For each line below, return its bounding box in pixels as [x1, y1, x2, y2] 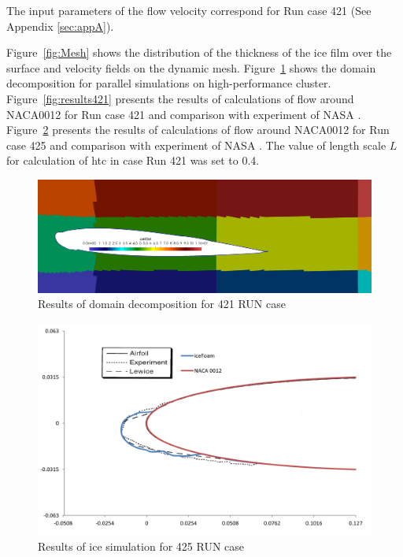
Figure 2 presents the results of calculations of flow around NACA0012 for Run [6, 121, 390, 138]
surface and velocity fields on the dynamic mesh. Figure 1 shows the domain [6, 59, 376, 76]
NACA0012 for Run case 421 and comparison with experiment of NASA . [6, 106, 361, 122]
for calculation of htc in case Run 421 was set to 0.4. [6, 152, 260, 169]
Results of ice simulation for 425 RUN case [38, 537, 245, 554]
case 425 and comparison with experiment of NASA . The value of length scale [6, 136, 386, 153]
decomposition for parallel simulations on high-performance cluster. [6, 75, 331, 91]
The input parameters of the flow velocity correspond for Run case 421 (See [6, 2, 372, 18]
